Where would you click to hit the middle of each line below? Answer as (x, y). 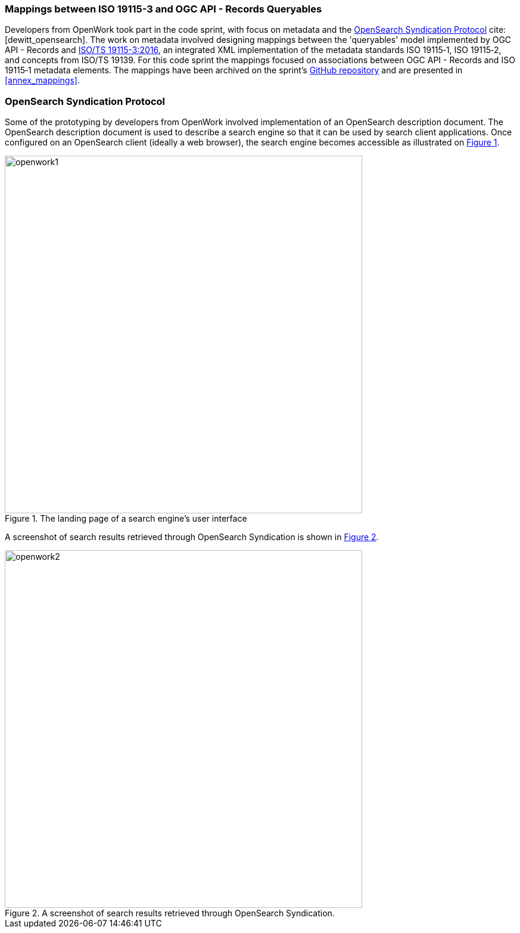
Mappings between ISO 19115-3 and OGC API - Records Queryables (164, 9)
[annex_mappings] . (42, 80)
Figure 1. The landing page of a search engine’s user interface (126, 519)
